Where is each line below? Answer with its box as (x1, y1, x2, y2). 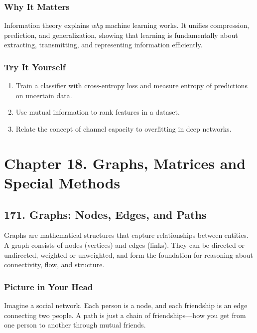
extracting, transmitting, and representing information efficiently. (4, 39, 203, 50)
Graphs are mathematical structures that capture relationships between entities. (4, 230, 249, 240)
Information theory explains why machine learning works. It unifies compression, (4, 20, 250, 30)
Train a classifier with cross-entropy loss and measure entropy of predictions (15, 80, 248, 91)
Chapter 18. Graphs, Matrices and (4, 153, 246, 173)
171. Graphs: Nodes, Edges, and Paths (4, 206, 207, 222)
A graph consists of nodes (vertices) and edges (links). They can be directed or (4, 239, 245, 250)
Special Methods (4, 172, 121, 192)
